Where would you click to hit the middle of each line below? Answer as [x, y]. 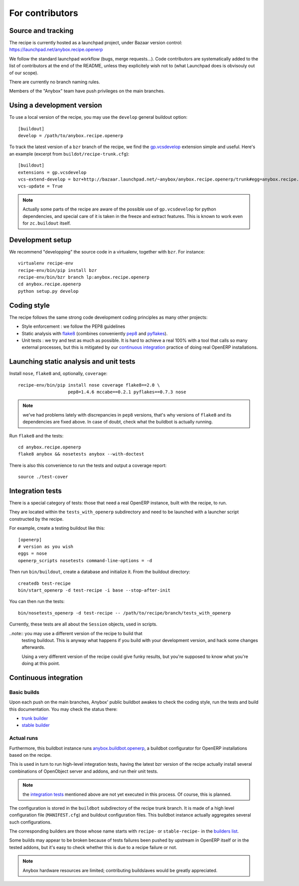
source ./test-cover [43, 477]
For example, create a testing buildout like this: [57, 528]
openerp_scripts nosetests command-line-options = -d [85, 560]
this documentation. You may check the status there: [63, 709]
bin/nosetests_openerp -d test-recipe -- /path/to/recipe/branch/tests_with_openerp [125, 613]
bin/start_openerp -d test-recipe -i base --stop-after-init [94, 590]
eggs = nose [33, 554]
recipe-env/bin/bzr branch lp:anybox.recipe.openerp [84, 277]
